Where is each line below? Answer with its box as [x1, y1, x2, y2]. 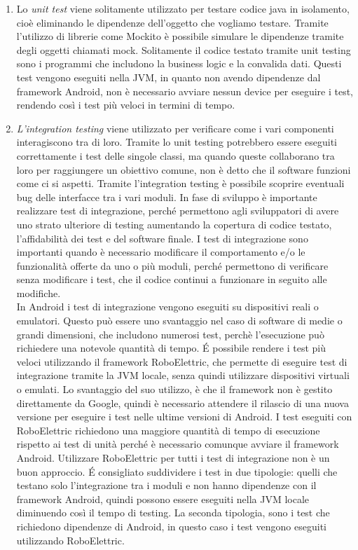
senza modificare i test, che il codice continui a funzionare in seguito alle [16, 272, 327, 287]
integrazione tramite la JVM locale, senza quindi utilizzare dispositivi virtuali [16, 368, 350, 383]
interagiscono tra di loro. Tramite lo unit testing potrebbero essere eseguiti [16, 135, 338, 149]
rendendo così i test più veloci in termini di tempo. [16, 97, 235, 112]
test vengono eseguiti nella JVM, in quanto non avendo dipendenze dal [16, 69, 321, 84]
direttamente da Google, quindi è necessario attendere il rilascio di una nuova [16, 395, 349, 410]
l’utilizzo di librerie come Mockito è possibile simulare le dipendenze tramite [16, 29, 344, 43]
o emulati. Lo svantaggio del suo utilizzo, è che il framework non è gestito [16, 382, 333, 397]
